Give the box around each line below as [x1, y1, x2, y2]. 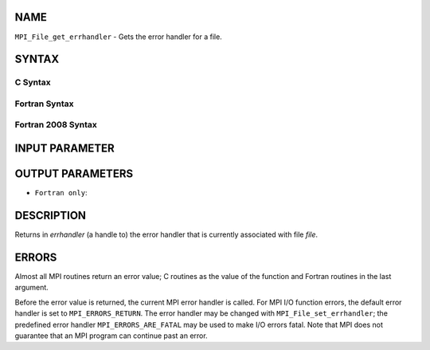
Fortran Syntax [14, 98, 74, 109]
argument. [14, 283, 49, 293]
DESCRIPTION [14, 208, 87, 222]
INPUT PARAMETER [14, 142, 115, 155]
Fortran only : [34, 188, 88, 198]
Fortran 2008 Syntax [14, 120, 97, 131]
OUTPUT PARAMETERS [14, 167, 134, 181]
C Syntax [14, 77, 51, 88]
